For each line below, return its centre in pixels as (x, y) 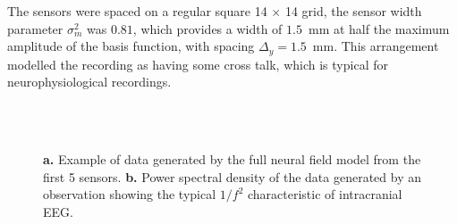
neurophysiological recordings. (89, 82)
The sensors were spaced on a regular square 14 (137, 11)
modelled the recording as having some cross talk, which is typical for (198, 64)
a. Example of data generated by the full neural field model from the (232, 159)
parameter (35, 28)
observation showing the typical (130, 194)
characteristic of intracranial (325, 194)
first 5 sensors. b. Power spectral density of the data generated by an (232, 176)
